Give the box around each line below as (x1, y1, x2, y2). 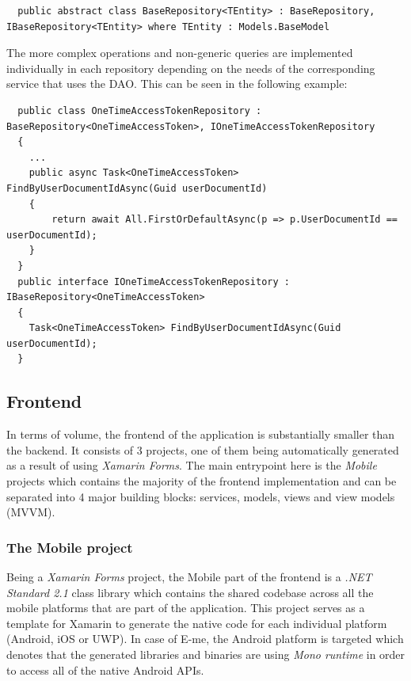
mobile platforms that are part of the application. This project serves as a (6, 599, 365, 616)
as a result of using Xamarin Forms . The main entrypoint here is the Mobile (6, 457, 377, 474)
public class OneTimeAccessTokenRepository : (17, 105, 262, 116)
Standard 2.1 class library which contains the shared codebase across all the (6, 584, 374, 600)
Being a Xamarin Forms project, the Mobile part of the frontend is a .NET (6, 569, 372, 585)
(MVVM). (6, 504, 55, 520)
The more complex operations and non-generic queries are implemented (6, 44, 353, 61)
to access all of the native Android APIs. (6, 661, 204, 678)
